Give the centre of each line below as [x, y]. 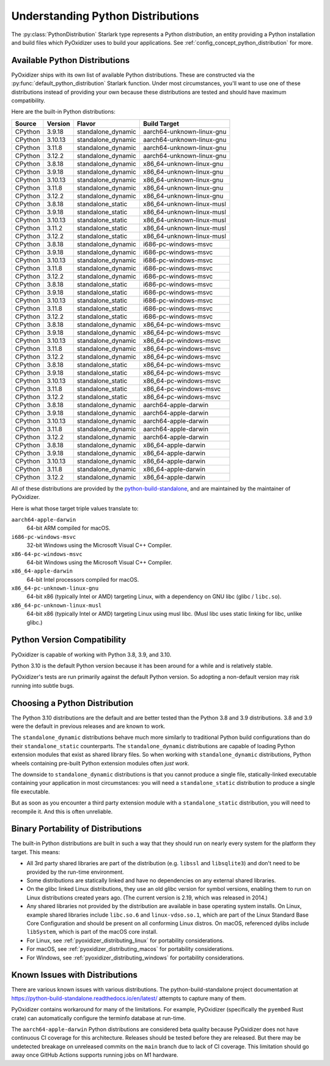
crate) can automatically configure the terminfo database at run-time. [98, 1018]
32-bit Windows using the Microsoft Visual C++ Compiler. [99, 546]
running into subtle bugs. [43, 685]
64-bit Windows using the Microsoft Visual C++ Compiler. [99, 562]
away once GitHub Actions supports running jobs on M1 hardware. [95, 1055]
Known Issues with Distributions [74, 975]
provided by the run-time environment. [75, 872]
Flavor [86, 124]
